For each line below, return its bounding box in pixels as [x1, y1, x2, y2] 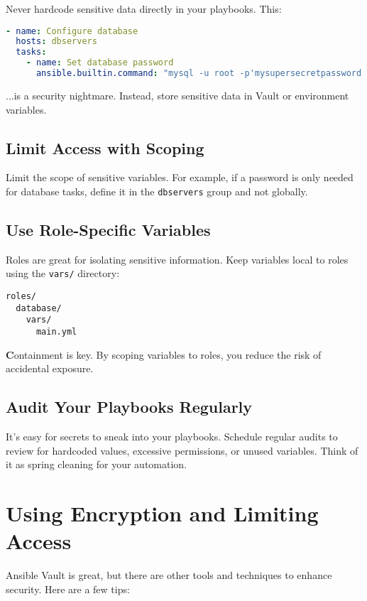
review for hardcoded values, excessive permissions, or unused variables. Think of [6, 443, 358, 457]
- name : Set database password [26, 58, 174, 68]
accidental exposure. [6, 361, 94, 376]
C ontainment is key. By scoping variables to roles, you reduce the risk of [6, 347, 322, 362]
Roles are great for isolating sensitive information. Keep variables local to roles [6, 251, 349, 266]
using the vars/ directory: [6, 266, 120, 281]
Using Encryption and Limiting [6, 499, 319, 528]
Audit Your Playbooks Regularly [6, 396, 253, 418]
